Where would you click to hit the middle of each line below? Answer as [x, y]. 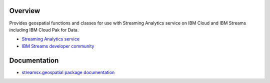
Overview [25, 11]
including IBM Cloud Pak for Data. [44, 29]
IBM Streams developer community [58, 46]
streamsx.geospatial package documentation [68, 72]
